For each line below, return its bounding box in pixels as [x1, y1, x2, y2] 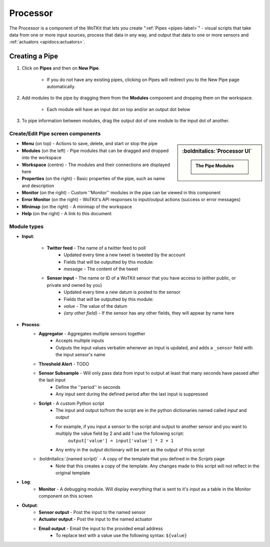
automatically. [46, 84, 76, 90]
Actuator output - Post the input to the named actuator [38, 516, 152, 522]
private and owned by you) [46, 282, 102, 288]
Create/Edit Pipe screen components [9, 130, 101, 137]
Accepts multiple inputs [55, 338, 104, 344]
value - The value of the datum [63, 303, 127, 309]
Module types [9, 223, 44, 230]
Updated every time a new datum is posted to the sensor [63, 289, 181, 295]
